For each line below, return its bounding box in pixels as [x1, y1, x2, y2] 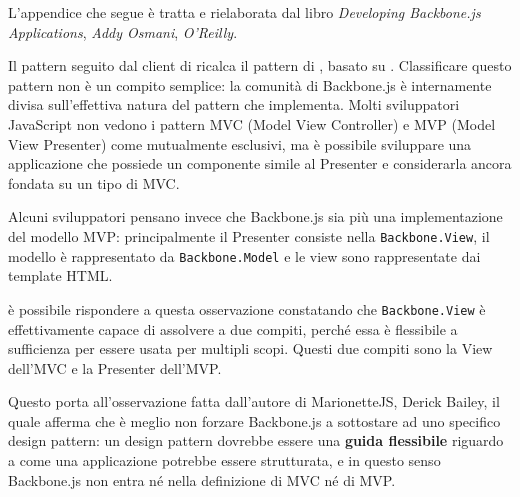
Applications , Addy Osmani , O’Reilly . [8, 21, 238, 42]
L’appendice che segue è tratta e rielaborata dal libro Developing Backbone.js [8, 2, 481, 22]
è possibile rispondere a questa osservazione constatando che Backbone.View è [8, 298, 486, 319]
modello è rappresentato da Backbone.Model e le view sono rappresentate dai [8, 245, 481, 266]
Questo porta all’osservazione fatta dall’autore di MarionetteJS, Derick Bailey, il [8, 391, 500, 412]
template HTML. [8, 265, 113, 286]
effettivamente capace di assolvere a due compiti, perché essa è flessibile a [8, 318, 458, 339]
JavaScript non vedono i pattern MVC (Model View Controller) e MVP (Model [8, 113, 496, 134]
